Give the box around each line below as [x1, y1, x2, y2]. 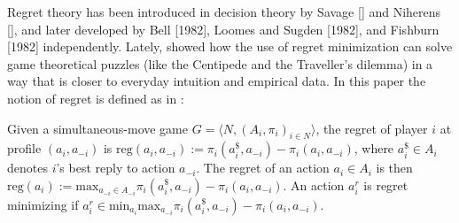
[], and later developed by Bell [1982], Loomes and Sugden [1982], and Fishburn [7, 19, 440, 38]
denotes [7, 158, 48, 177]
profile [7, 139, 42, 158]
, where [354, 139, 394, 158]
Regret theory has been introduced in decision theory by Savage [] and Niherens [7, 3, 441, 20]
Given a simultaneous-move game [7, 119, 188, 137]
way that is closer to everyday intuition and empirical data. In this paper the [7, 72, 426, 90]
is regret [363, 175, 408, 194]
